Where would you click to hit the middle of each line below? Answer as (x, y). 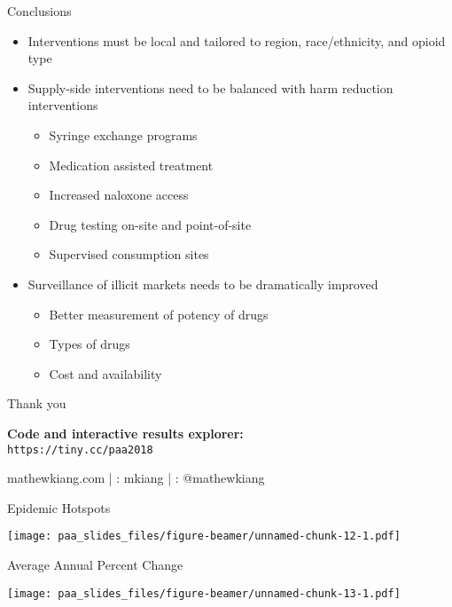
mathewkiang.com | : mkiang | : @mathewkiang (136, 478)
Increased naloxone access (119, 195)
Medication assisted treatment (131, 165)
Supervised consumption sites (129, 254)
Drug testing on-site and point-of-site (150, 224)
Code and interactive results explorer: (125, 433)
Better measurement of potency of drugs (159, 314)
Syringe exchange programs (123, 134)
